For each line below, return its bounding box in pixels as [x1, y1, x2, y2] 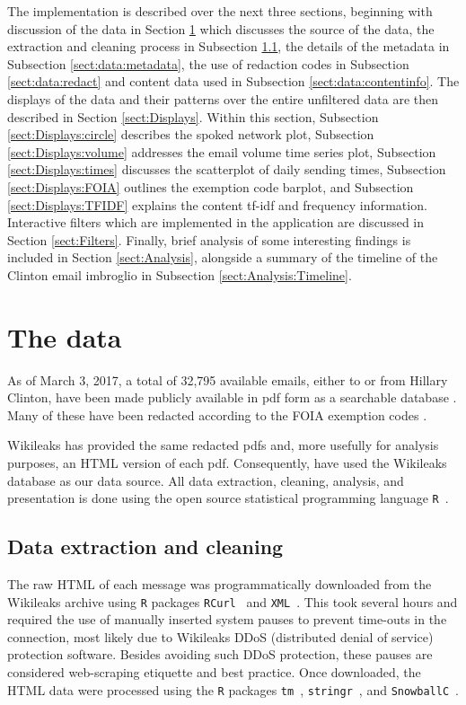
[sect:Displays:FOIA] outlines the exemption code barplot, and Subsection [7, 177, 414, 196]
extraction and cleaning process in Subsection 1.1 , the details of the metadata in [7, 37, 450, 56]
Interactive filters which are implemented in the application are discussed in [7, 213, 425, 232]
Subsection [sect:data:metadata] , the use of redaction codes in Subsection [7, 54, 409, 73]
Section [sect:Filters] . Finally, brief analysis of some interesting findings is [7, 230, 411, 249]
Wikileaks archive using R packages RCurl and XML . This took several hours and [7, 592, 458, 611]
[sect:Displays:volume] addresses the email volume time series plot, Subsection [7, 142, 436, 161]
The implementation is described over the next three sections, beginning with [7, 2, 433, 20]
